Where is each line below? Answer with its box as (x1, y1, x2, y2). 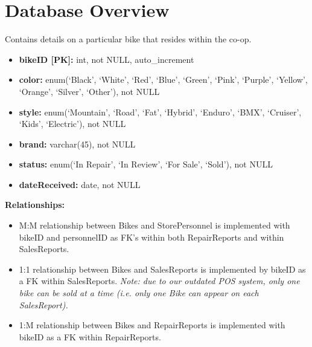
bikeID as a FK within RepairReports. (19, 330, 161, 343)
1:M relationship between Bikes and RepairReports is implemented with (19, 319, 285, 331)
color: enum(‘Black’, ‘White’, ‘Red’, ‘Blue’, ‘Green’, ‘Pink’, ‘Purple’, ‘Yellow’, (19, 73, 308, 86)
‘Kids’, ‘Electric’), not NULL (19, 117, 126, 130)
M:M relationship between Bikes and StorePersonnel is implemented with (19, 219, 290, 232)
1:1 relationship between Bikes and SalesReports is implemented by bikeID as (19, 262, 306, 275)
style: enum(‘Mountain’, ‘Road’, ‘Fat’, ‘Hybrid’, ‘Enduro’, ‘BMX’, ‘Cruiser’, (19, 105, 302, 118)
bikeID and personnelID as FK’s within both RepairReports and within (19, 230, 284, 243)
